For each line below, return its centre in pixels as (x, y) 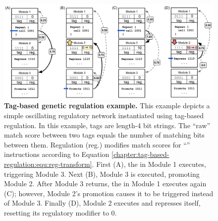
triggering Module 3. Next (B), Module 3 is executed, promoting (102, 174)
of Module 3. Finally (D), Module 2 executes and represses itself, (102, 203)
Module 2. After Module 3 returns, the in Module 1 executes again (105, 184)
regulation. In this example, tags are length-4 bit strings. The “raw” (107, 125)
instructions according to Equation (57, 154)
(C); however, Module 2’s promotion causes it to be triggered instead (109, 193)
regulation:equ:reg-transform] (48, 164)
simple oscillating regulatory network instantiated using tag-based (104, 115)
